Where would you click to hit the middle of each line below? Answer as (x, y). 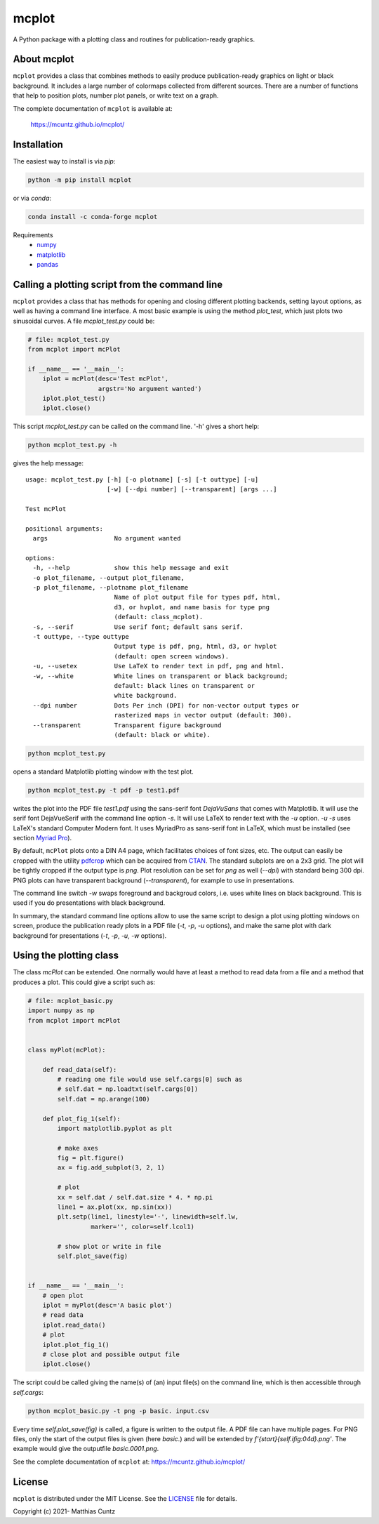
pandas (48, 265)
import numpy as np (61, 1011)
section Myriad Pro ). (42, 838)
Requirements (33, 234)
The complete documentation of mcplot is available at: (93, 108)
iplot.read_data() (74, 1325)
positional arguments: (65, 529)
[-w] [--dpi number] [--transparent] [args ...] (192, 489)
